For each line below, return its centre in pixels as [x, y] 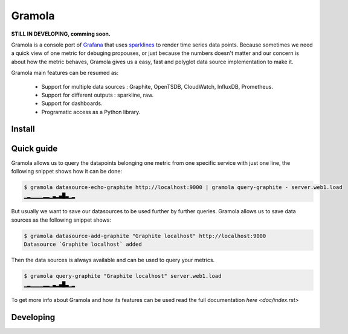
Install [23, 129]
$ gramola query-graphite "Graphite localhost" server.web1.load [123, 276]
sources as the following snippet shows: [61, 220]
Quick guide [34, 148]
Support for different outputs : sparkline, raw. [98, 95]
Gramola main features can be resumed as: [65, 73]
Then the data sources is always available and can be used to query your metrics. [113, 260]
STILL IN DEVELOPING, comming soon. [61, 34]
